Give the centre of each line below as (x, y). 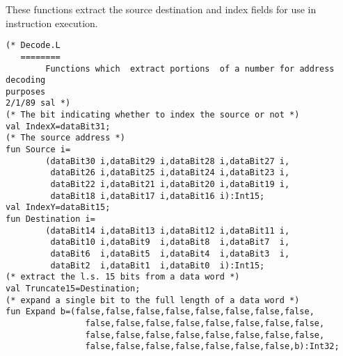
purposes (26, 91)
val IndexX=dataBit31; (58, 126)
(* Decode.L (33, 46)
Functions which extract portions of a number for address (190, 68)
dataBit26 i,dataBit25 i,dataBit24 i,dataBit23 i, (170, 173)
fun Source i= (38, 150)
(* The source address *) (65, 138)
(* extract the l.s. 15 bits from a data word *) (123, 277)
